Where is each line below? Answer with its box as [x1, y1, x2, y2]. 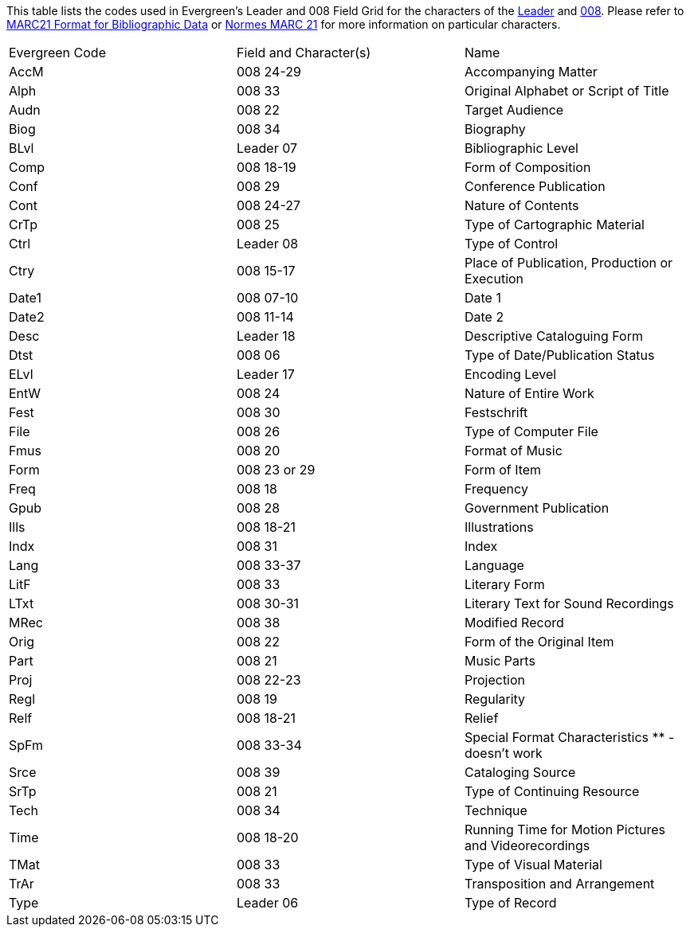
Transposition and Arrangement [464, 876, 655, 892]
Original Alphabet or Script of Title [464, 83, 669, 99]
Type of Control [464, 236, 559, 252]
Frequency [464, 481, 528, 497]
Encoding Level [464, 366, 557, 382]
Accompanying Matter [464, 64, 598, 80]
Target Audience [464, 102, 564, 118]
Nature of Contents [464, 197, 579, 213]
